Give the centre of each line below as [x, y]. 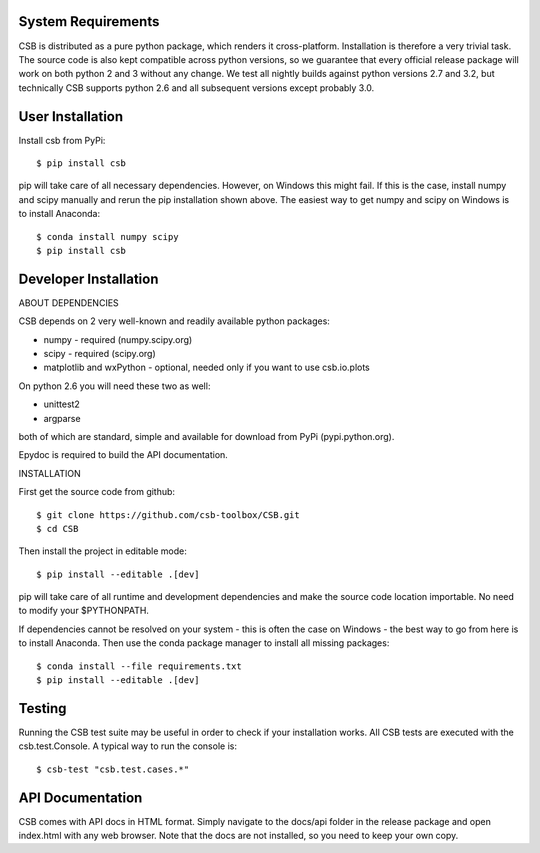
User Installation [71, 116]
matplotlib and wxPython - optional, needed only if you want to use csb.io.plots [206, 367]
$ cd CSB [57, 528]
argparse [62, 418]
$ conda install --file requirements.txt [139, 666]
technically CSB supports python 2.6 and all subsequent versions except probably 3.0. [196, 87]
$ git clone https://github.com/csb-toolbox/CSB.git [168, 514]
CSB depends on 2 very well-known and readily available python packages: [174, 321]
